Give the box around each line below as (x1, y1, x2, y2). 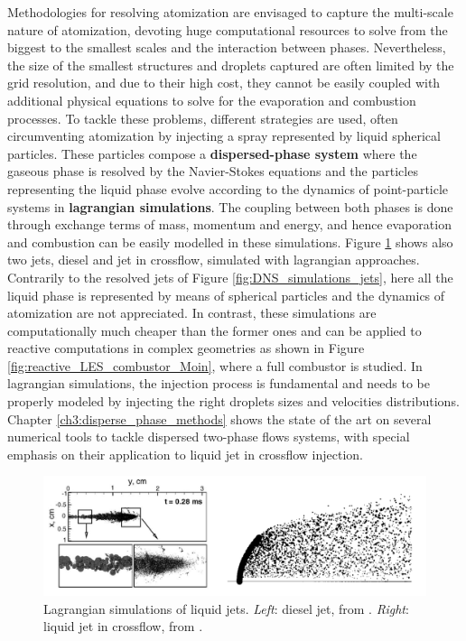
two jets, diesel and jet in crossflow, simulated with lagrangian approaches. (7, 250, 420, 269)
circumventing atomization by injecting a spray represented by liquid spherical (7, 126, 441, 145)
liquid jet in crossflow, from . (43, 617, 203, 636)
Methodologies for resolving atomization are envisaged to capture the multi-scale (7, 3, 453, 21)
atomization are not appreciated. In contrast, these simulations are (7, 303, 377, 322)
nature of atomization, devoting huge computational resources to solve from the (7, 20, 448, 39)
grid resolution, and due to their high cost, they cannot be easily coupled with (7, 73, 441, 92)
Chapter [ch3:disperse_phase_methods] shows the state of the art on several (7, 409, 432, 428)
